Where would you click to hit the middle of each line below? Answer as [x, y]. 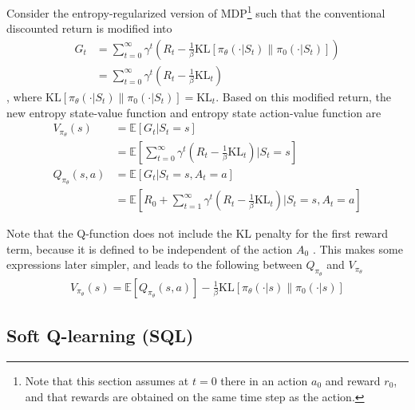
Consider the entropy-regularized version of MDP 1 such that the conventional [196, 12]
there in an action [264, 380]
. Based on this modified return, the [303, 96]
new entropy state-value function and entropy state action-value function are [194, 112]
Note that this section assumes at [107, 380]
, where [24, 96]
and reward [353, 380]
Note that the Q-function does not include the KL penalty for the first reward [198, 233]
